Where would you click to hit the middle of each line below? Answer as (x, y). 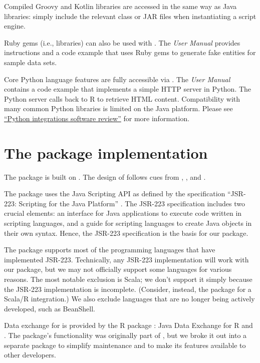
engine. (15, 26)
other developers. (30, 355)
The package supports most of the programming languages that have (110, 250)
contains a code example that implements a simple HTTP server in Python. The (128, 89)
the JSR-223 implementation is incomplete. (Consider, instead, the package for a (128, 289)
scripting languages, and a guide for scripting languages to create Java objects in (128, 223)
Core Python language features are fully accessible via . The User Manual (117, 79)
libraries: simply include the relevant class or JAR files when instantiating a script (130, 16)
